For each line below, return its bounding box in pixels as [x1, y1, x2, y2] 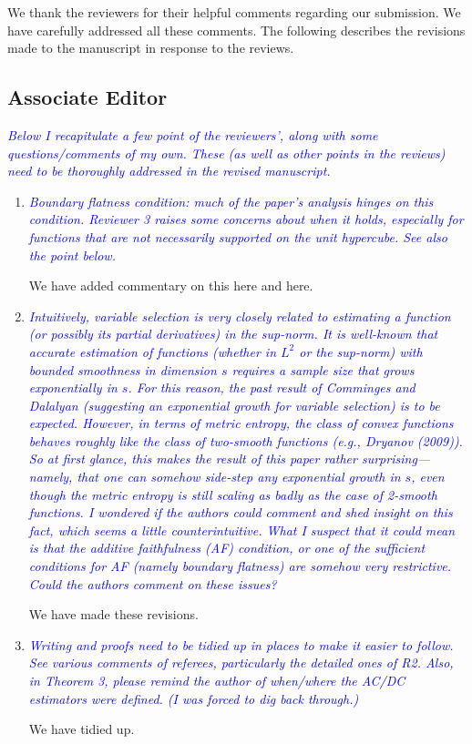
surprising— [361, 449, 431, 468]
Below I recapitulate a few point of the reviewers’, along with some [7, 125, 378, 144]
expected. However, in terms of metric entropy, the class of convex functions [28, 413, 454, 433]
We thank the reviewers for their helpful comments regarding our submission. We [7, 3, 461, 21]
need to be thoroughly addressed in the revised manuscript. [7, 161, 331, 180]
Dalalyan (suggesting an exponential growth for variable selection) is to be [28, 395, 440, 414]
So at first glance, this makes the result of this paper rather [28, 449, 357, 468]
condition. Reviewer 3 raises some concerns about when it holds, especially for [28, 209, 464, 229]
